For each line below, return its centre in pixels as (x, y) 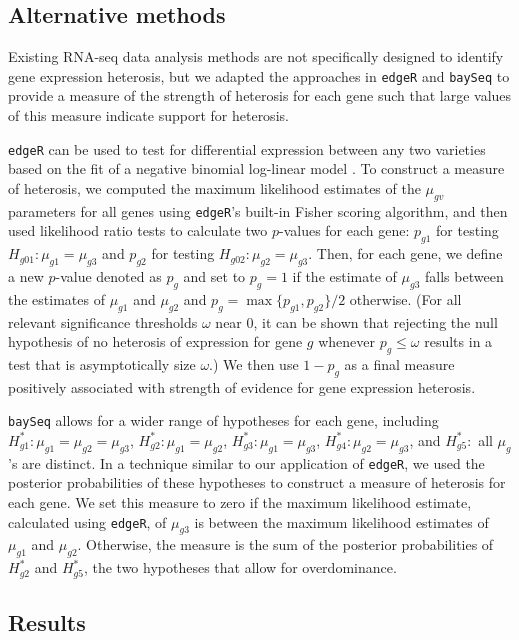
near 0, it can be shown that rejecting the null (356, 321)
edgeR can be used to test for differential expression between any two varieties (247, 148)
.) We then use (254, 363)
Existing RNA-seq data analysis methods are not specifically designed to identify (256, 56)
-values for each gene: (344, 230)
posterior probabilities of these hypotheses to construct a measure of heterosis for (257, 482)
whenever (347, 341)
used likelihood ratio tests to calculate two (138, 230)
